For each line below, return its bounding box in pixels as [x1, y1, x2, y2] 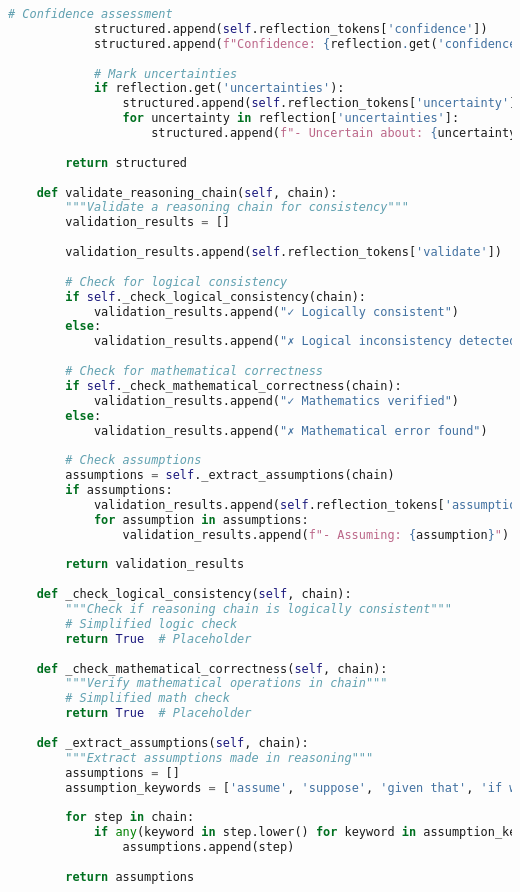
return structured [65, 155, 187, 170]
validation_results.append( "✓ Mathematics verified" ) [93, 393, 460, 408]
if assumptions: [65, 483, 173, 497]
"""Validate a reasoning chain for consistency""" [65, 200, 409, 215]
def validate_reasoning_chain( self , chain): [36, 185, 338, 200]
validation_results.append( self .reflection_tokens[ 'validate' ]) [65, 245, 502, 259]
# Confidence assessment [8, 7, 173, 21]
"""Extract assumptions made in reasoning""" [65, 750, 374, 765]
